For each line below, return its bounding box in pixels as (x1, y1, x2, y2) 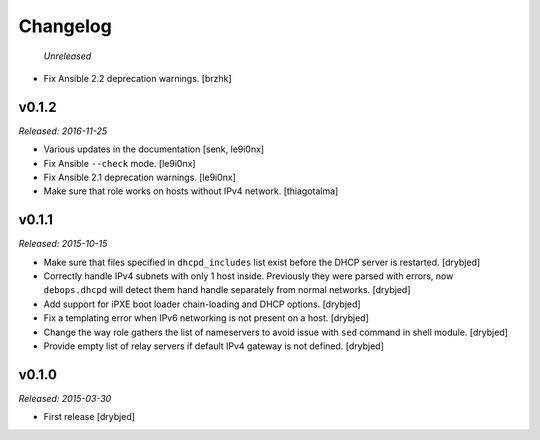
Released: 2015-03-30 (18, 392, 112, 404)
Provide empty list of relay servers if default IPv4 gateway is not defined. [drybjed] (43, 340, 385, 352)
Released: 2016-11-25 (18, 125, 108, 137)
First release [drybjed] (43, 411, 135, 423)
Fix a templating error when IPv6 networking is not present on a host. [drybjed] (43, 312, 370, 324)
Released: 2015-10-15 (18, 238, 108, 250)
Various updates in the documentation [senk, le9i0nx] (43, 143, 265, 155)
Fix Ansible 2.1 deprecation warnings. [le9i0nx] (43, 171, 237, 184)
